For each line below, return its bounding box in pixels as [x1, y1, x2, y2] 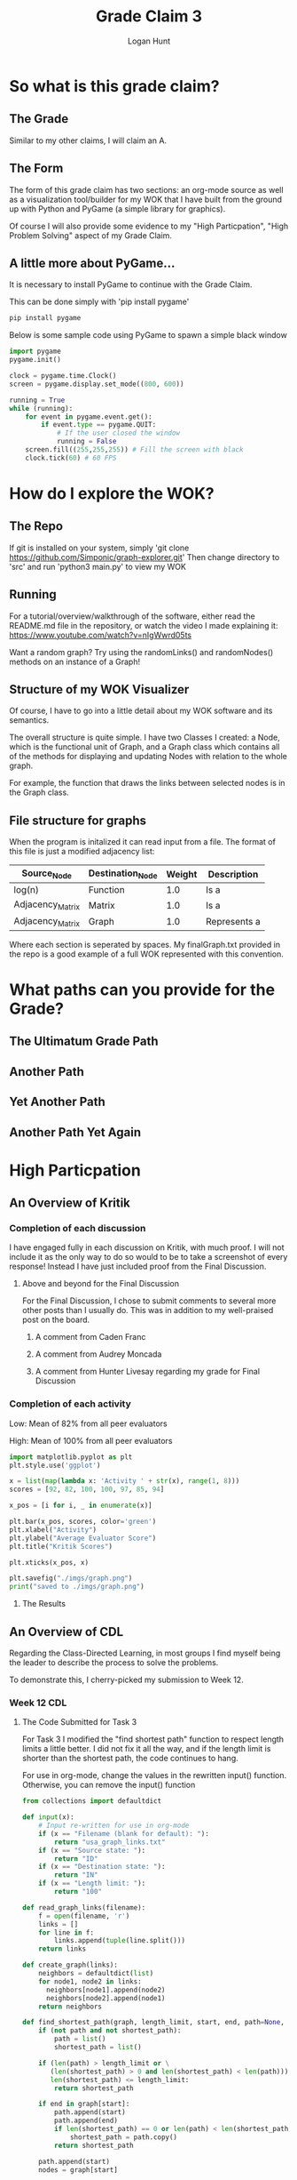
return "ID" [54, 1854, 98, 1863]
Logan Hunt [127, 36, 171, 46]
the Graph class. [9, 787, 69, 797]
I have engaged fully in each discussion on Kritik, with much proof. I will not [9, 1242, 285, 1253]
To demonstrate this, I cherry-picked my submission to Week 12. [9, 1674, 244, 1685]
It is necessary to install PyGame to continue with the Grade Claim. [9, 279, 253, 290]
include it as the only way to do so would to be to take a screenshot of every [9, 1252, 288, 1262]
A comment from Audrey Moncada [35, 1349, 162, 1359]
